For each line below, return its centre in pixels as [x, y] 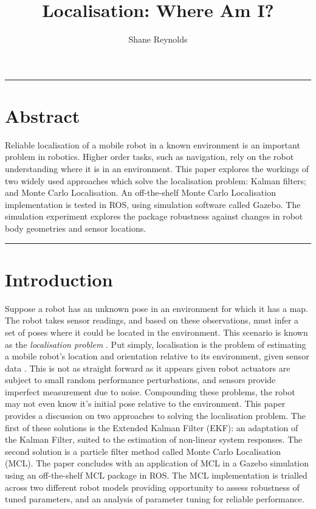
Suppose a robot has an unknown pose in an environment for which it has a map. [157, 308]
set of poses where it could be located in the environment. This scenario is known [156, 332]
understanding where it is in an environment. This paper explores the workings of [157, 169]
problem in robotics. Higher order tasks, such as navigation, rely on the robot [149, 157]
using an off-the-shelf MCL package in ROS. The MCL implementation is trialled [156, 475]
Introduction [59, 279]
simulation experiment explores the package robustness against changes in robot [154, 216]
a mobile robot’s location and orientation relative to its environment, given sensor [157, 356]
